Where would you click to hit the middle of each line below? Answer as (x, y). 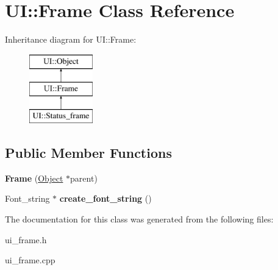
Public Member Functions (88, 153)
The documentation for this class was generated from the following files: (139, 219)
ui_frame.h (26, 239)
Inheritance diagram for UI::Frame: (71, 39)
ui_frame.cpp (30, 260)
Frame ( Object (34, 178)
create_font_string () (105, 198)
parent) (84, 178)
